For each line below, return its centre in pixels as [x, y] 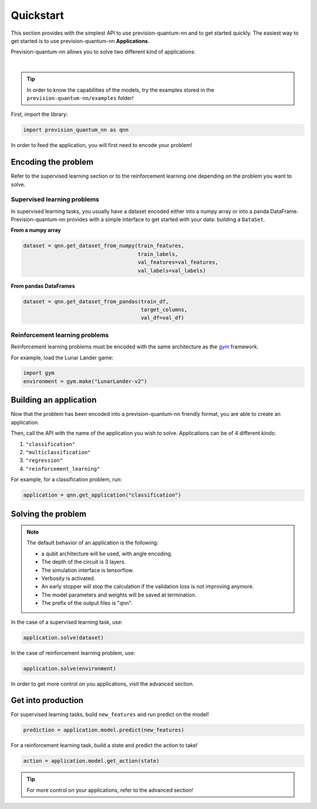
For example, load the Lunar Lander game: [62, 357]
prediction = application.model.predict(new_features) [104, 730]
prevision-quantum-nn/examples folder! [80, 98]
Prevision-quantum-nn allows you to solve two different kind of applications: [103, 52]
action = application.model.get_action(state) [91, 761]
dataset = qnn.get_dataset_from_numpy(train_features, [104, 246]
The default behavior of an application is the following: [92, 543]
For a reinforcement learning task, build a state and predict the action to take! [104, 745]
